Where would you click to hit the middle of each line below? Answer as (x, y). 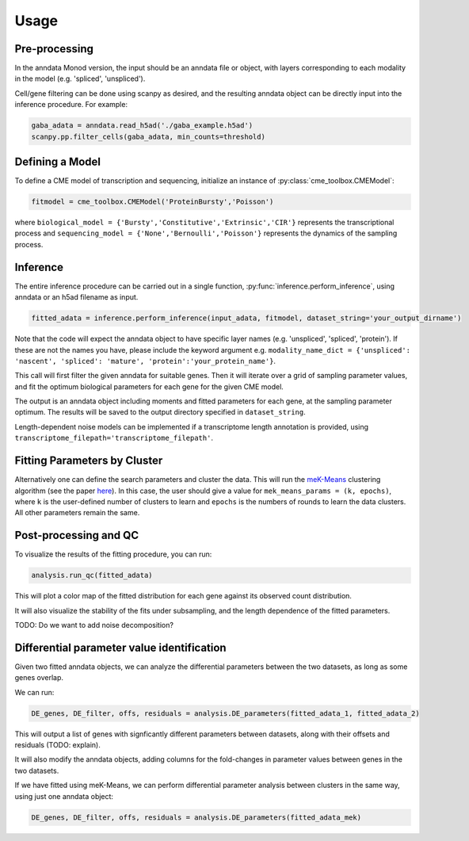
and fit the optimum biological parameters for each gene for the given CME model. (149, 386)
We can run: (34, 692)
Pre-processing (54, 49)
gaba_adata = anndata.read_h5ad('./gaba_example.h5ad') (142, 126)
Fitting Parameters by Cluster (89, 461)
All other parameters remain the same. (77, 513)
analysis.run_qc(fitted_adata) (92, 575)
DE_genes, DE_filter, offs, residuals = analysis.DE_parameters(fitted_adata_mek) (196, 817)
